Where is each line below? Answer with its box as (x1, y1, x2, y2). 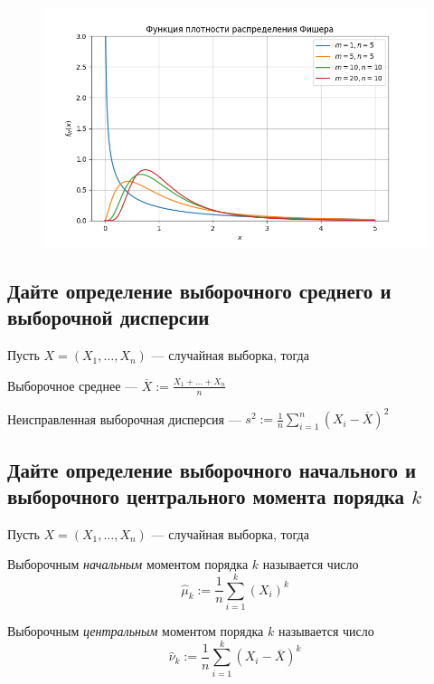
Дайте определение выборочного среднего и (7, 276, 392, 304)
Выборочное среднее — (7, 375, 138, 394)
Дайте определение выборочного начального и (7, 455, 417, 483)
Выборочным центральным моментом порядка (7, 622, 264, 641)
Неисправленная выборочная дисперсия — (7, 409, 241, 428)
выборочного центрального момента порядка (7, 481, 405, 509)
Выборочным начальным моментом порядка (7, 555, 249, 574)
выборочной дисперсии (7, 303, 210, 331)
